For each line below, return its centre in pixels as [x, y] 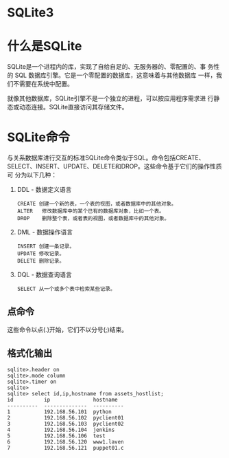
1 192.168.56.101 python [59, 412]
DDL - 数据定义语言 [44, 190]
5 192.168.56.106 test [57, 436]
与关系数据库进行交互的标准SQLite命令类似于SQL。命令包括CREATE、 [106, 158]
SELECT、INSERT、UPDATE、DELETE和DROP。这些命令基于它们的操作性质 [114, 166]
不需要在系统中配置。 [43, 84]
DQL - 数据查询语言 [44, 275]
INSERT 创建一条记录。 [46, 247]
